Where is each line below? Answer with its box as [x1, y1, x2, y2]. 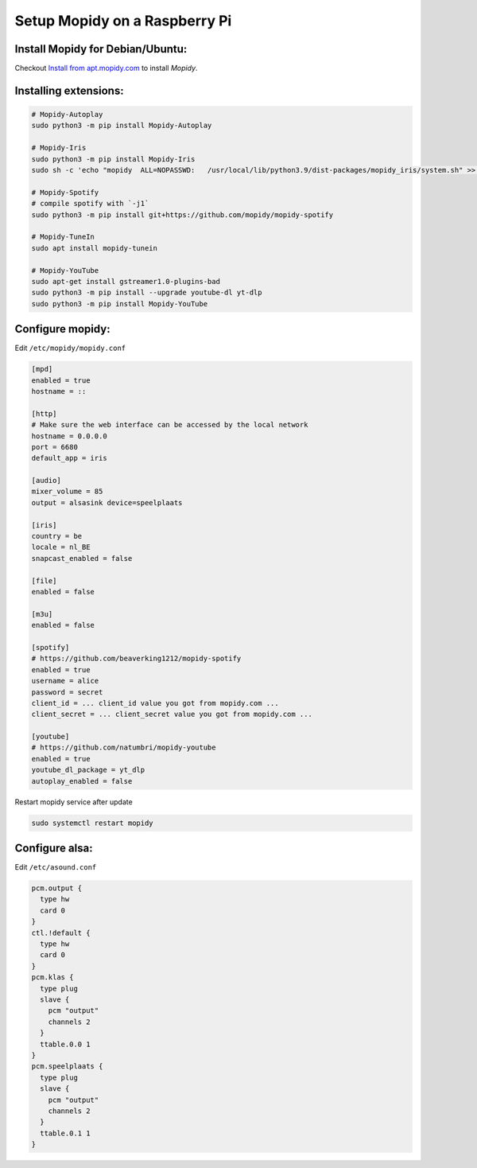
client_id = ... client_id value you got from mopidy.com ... [31, 699, 279, 707]
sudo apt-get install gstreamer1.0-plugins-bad [31, 277, 220, 286]
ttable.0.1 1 [40, 1128, 91, 1138]
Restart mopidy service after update [14, 796, 133, 807]
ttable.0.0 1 [40, 1039, 91, 1049]
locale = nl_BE [31, 543, 91, 552]
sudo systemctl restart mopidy [31, 818, 154, 827]
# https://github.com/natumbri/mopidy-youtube [31, 743, 216, 752]
